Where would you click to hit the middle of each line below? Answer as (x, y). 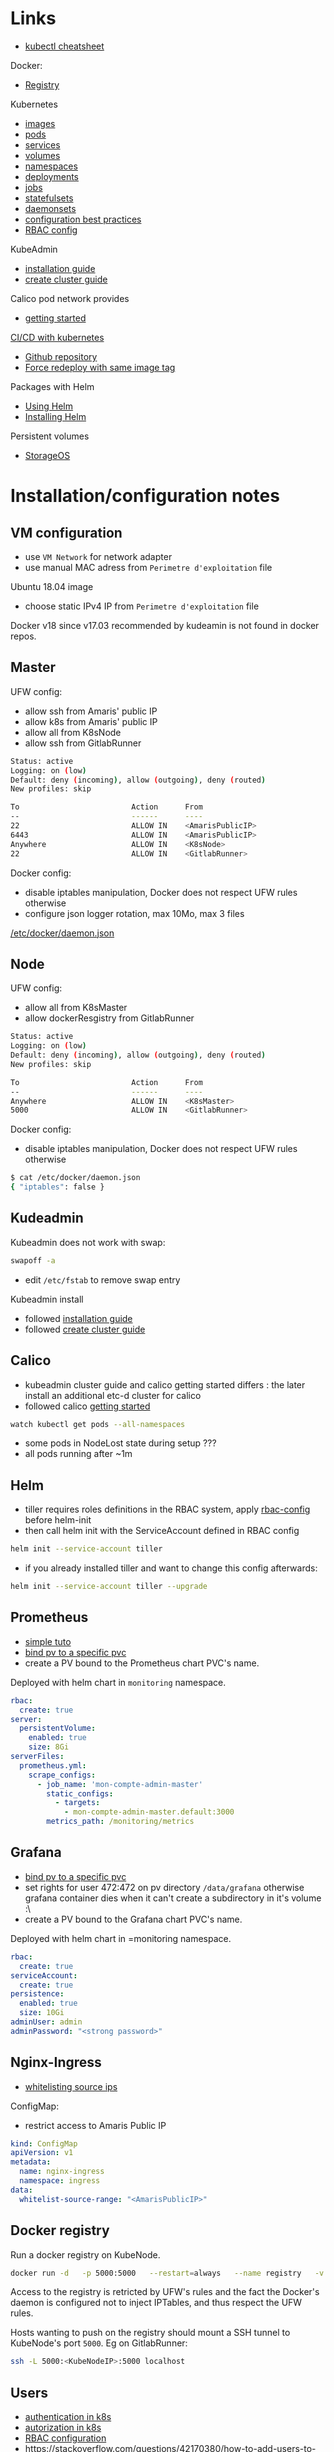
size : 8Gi (49, 1747)
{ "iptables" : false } (57, 1187)
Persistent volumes (50, 436)
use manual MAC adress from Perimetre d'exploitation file (148, 567)
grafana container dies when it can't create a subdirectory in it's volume (173, 1898)
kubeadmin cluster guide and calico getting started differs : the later (165, 1384)
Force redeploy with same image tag (100, 367)
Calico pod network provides (70, 298)
